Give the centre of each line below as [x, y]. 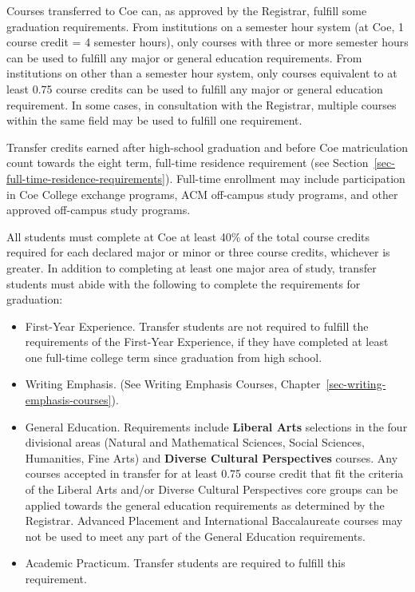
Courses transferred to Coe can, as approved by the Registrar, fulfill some [187, 10]
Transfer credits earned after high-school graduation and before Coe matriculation [207, 147]
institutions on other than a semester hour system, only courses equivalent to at [202, 73]
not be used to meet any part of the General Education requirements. [195, 536]
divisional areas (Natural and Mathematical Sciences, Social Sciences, [195, 442]
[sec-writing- [356, 384]
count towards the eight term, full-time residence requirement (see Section [188, 163]
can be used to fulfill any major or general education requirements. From [184, 57]
